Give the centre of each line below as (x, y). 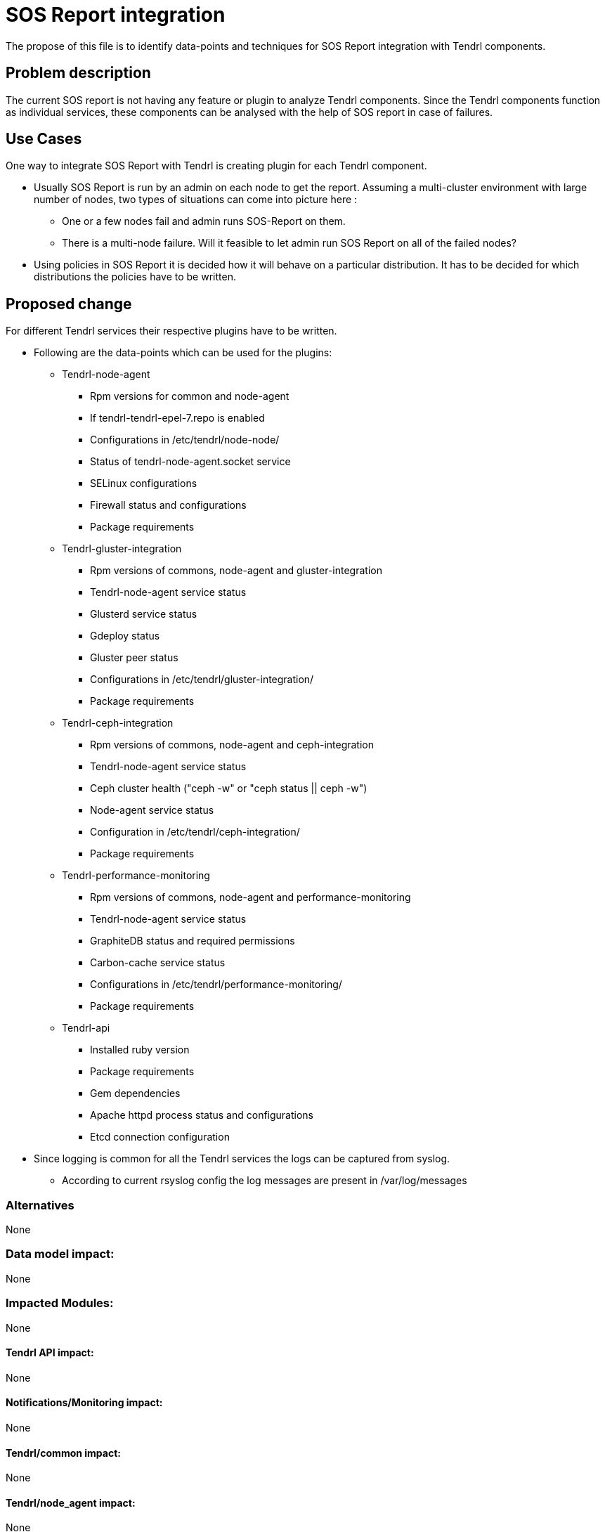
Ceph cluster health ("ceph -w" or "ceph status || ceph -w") (229, 788)
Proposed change (69, 304)
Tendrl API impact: (50, 1353)
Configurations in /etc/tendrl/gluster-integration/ (202, 680)
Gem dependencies (135, 1093)
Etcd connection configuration (160, 1137)
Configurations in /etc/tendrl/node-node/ (185, 440)
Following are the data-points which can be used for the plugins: (183, 353)
